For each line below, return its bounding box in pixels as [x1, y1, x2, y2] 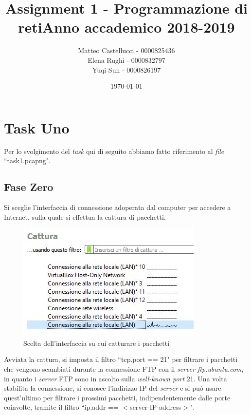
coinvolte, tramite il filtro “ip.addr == [4, 402, 119, 412]
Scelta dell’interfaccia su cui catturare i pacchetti [23, 338, 170, 348]
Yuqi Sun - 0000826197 [92, 64, 161, 75]
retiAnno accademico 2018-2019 [18, 17, 235, 37]
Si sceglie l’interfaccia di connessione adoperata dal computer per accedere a [4, 202, 231, 212]
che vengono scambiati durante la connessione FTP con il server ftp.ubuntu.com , [4, 363, 244, 374]
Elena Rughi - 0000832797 [88, 55, 165, 65]
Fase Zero [4, 179, 54, 194]
